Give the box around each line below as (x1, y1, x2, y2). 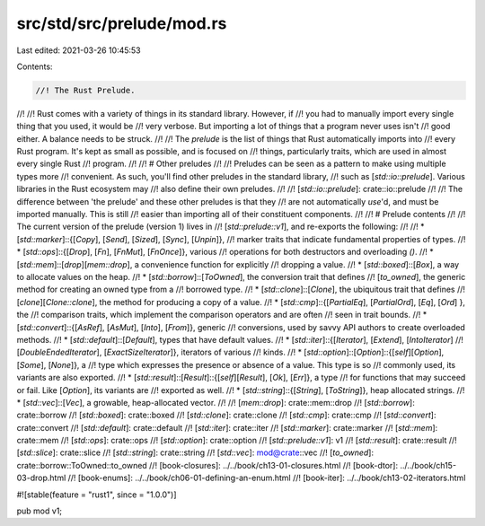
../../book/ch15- (400, 460, 457, 470)
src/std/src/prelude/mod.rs (16, 13, 227, 33)
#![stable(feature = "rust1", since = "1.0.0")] (16, 489, 177, 500)
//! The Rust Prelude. (35, 85, 136, 95)
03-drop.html (16, 472, 66, 484)
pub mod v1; (16, 505, 63, 516)
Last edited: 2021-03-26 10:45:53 (16, 45, 141, 56)
